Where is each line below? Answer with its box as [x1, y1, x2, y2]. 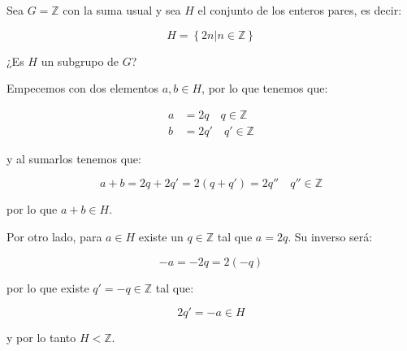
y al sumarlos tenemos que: [6, 149, 141, 167]
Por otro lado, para [6, 228, 102, 245]
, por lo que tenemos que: [201, 80, 328, 97]
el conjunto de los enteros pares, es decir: [197, 2, 402, 18]
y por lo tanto [6, 329, 76, 346]
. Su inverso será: [288, 228, 373, 245]
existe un [138, 228, 184, 245]
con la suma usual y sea [63, 2, 181, 18]
